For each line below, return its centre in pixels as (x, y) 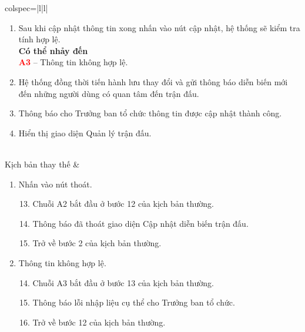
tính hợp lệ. (39, 39)
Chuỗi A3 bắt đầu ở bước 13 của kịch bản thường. (123, 282)
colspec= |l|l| (26, 8)
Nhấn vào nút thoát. (55, 184)
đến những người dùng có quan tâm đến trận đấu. (109, 93)
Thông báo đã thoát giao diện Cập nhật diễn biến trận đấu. (140, 223)
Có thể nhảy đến (53, 50)
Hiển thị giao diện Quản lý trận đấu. (85, 133)
